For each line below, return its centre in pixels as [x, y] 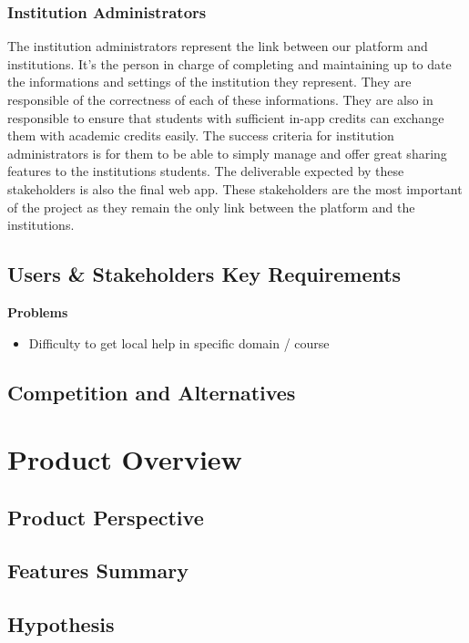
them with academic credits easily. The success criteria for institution [201, 135]
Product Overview [125, 459]
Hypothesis [61, 624]
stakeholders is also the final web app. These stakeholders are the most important [235, 188]
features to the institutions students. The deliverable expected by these [206, 171]
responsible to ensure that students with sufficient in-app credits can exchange [226, 117]
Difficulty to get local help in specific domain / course [179, 342]
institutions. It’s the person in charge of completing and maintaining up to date [229, 63]
